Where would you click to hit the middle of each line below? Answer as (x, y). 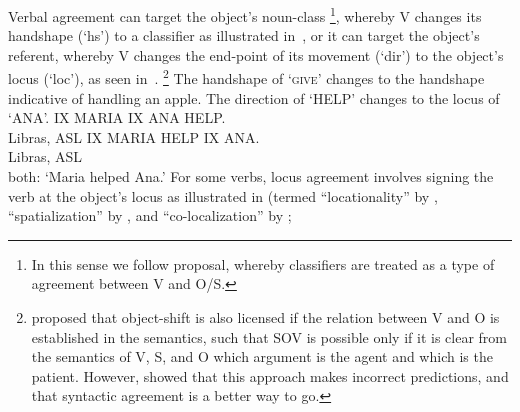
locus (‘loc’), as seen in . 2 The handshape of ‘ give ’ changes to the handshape (246, 77)
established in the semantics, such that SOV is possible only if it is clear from (269, 336)
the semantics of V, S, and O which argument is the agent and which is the (262, 356)
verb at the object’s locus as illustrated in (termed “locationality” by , (223, 195)
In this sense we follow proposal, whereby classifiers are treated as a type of (263, 263)
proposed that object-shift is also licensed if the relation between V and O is (265, 317)
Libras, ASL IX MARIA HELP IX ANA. (134, 136)
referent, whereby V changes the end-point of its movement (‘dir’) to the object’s (256, 54)
